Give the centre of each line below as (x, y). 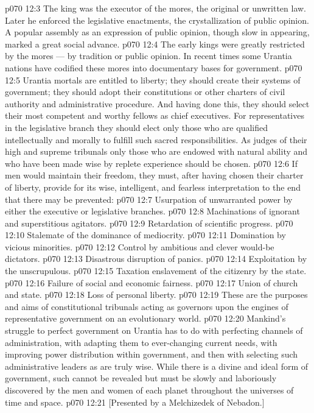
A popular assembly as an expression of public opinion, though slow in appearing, (157, 32)
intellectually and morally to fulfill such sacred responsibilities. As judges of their (156, 139)
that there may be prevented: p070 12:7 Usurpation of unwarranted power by (149, 199)
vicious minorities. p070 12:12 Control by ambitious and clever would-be (140, 246)
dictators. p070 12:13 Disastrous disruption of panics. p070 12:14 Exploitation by (156, 259)
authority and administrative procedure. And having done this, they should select (157, 103)
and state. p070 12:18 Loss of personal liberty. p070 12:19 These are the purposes (156, 295)
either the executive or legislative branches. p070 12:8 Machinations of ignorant (152, 211)
